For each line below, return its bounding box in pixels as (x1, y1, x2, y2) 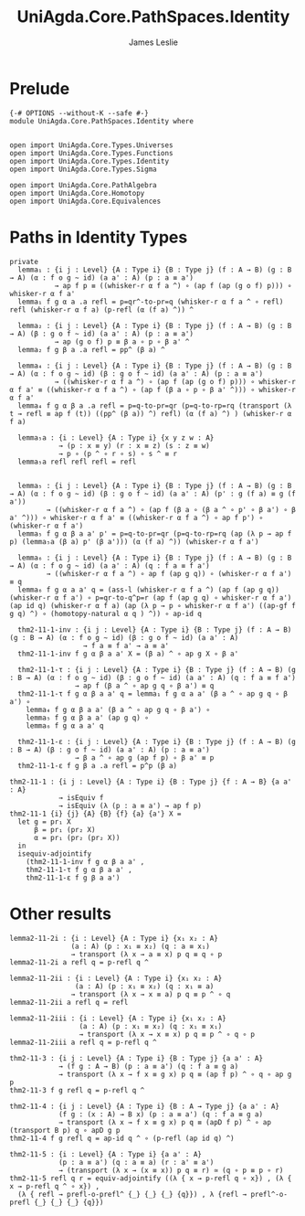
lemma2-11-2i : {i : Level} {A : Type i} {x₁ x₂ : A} (9, 933, 219, 943)
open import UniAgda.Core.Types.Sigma (9, 165, 157, 174)
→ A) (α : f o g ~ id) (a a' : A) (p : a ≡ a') (9, 272, 195, 283)
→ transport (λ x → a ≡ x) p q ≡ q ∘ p (70, 949, 223, 959)
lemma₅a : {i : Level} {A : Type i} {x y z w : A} (17, 432, 215, 443)
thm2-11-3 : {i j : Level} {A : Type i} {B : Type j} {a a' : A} (9, 1053, 263, 1062)
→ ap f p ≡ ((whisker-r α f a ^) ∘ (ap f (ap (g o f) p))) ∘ (54, 281, 292, 290)
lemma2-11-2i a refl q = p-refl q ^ (9, 957, 149, 966)
